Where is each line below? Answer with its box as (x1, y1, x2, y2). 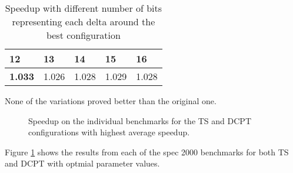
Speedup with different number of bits (5, 1, 162, 15)
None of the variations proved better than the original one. (5, 95, 217, 107)
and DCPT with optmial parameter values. (5, 157, 160, 169)
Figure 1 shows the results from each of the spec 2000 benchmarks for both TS (5, 145, 289, 158)
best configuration (46, 28, 121, 42)
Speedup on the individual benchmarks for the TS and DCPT (28, 114, 251, 127)
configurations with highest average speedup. (28, 126, 190, 138)
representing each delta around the (12, 15, 155, 28)
